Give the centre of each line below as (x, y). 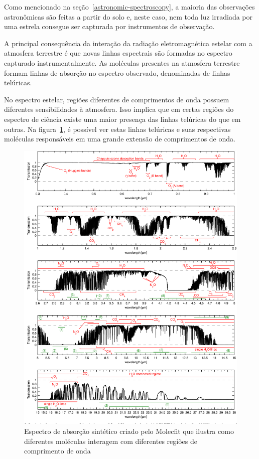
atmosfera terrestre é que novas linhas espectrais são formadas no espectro (118, 53)
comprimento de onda (57, 451)
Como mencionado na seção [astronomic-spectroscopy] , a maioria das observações (129, 7)
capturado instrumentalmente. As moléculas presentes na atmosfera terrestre (122, 62)
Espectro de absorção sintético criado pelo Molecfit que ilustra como (129, 431)
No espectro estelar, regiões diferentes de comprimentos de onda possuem (117, 99)
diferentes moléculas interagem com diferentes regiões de (111, 441)
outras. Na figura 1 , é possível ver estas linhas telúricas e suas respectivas (117, 129)
